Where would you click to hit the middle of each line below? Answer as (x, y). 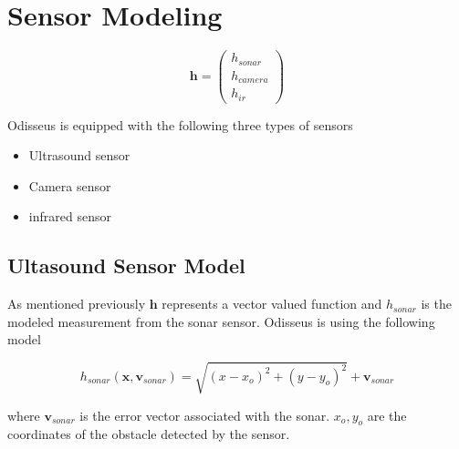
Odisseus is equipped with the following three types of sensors (180, 124)
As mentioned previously (77, 304)
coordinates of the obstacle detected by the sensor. (149, 434)
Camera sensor (70, 185)
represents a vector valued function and (272, 304)
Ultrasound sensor (79, 155)
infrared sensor (70, 216)
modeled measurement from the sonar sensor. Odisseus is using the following (221, 321)
